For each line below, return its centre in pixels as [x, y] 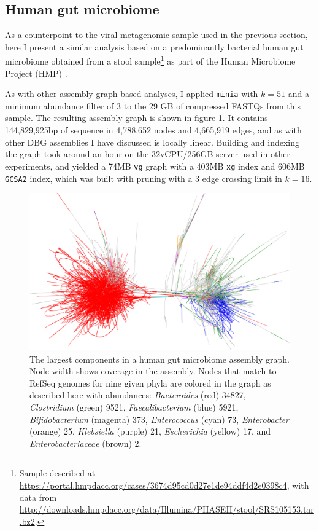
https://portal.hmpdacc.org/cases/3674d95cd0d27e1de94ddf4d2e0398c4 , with [164, 485]
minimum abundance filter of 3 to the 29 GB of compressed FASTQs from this [153, 105]
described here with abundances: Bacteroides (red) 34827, [138, 395]
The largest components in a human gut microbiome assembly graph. [159, 359]
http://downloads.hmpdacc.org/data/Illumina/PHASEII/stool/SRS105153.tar [167, 509]
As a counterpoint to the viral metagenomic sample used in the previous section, [156, 35]
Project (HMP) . [36, 73]
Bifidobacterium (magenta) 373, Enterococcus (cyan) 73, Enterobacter [159, 419]
